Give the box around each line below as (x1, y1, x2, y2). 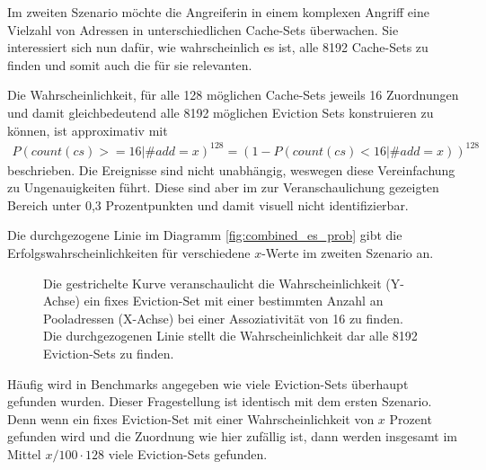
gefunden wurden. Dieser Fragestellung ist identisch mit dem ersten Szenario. (7, 392, 432, 411)
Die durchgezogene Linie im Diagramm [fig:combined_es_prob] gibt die (7, 226, 402, 244)
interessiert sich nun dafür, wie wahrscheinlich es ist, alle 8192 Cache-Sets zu (7, 38, 429, 57)
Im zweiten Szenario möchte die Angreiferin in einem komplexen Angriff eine (7, 3, 429, 21)
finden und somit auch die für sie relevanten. (7, 55, 252, 74)
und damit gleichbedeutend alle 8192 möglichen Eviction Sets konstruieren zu (7, 102, 434, 121)
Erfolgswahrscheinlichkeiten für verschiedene (7, 244, 251, 262)
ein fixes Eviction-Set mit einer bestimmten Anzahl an (84, 291, 384, 310)
